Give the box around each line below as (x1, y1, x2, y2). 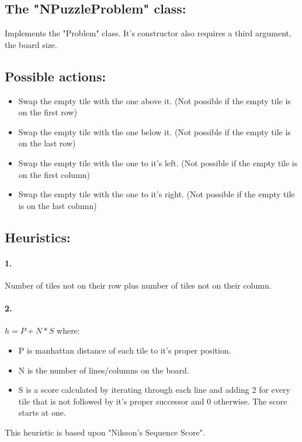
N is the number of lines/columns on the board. (18, 364, 189, 376)
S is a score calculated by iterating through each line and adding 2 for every (18, 383, 290, 396)
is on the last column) (18, 199, 97, 211)
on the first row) (18, 106, 77, 118)
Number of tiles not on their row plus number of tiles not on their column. (5, 279, 272, 291)
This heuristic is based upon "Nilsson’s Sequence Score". (5, 426, 205, 438)
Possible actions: (5, 67, 106, 85)
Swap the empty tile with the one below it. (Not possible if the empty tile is (18, 125, 291, 138)
